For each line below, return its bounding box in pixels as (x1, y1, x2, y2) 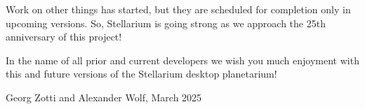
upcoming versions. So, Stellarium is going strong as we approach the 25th (6, 15, 326, 30)
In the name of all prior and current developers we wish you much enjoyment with (6, 52, 359, 67)
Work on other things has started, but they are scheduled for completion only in (6, 2, 351, 16)
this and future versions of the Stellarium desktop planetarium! (6, 66, 277, 81)
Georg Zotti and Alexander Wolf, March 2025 (6, 89, 202, 104)
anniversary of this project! (6, 29, 122, 44)
